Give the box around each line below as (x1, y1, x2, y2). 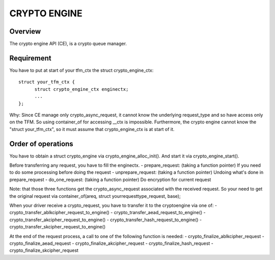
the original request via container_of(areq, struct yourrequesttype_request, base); (9, 193, 181, 199)
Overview (9, 27, 41, 36)
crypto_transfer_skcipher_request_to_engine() (9, 224, 106, 230)
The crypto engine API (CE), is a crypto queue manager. (9, 41, 127, 47)
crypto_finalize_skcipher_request (9, 247, 79, 253)
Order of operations (9, 139, 73, 148)
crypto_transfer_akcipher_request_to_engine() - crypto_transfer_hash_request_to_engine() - (9, 217, 202, 223)
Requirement (9, 54, 52, 62)
